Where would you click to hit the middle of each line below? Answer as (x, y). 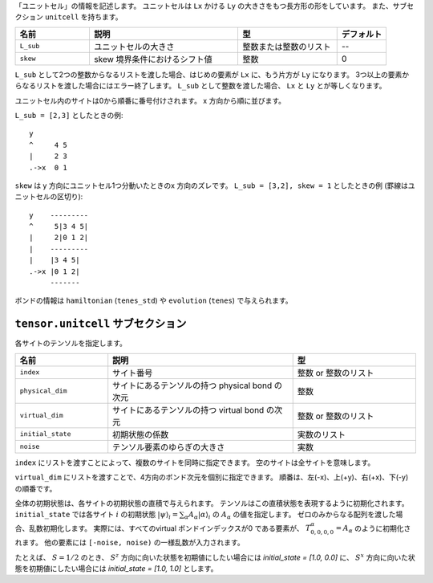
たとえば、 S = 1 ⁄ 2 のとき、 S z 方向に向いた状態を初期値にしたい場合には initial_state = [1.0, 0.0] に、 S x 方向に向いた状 (215, 557)
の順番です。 (36, 488)
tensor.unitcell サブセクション (101, 324)
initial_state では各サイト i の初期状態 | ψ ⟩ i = (97, 516)
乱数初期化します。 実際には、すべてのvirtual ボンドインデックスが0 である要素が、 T (170, 528)
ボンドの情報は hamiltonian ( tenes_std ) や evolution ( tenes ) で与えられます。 (154, 300)
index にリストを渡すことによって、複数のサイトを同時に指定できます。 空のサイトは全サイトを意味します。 (195, 463)
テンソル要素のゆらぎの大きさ (169, 447)
